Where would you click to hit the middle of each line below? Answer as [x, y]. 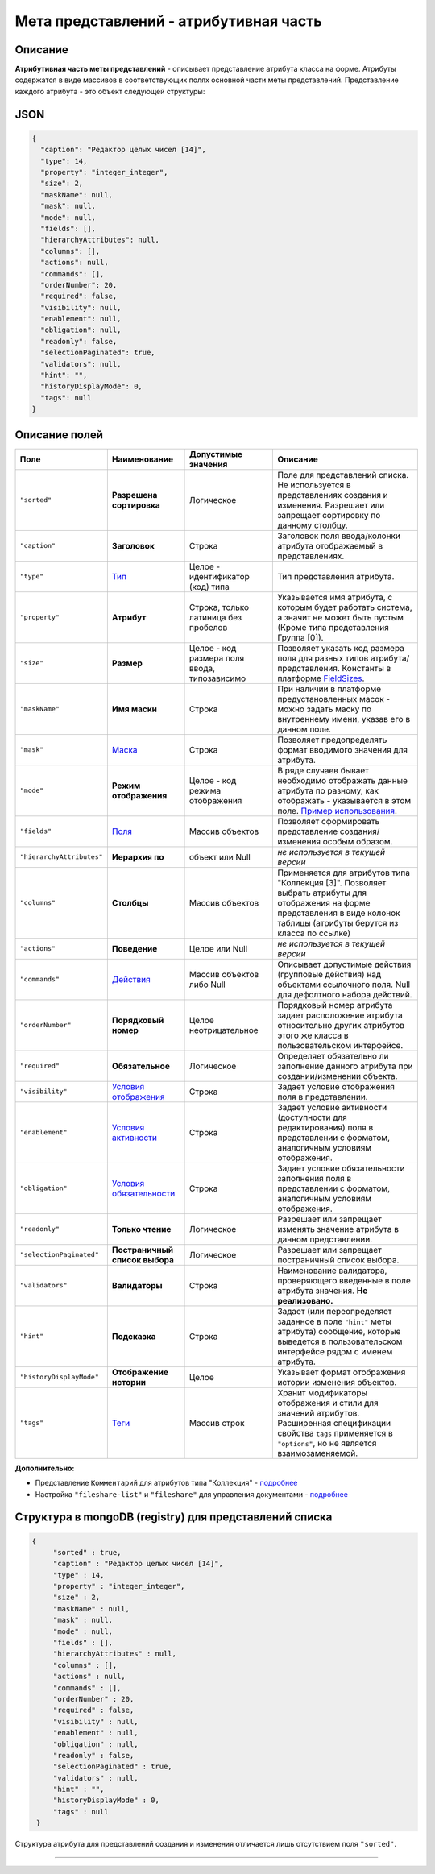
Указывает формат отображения [342, 1372]
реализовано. [305, 1300]
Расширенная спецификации [334, 1423]
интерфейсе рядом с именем [335, 1351]
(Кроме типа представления [333, 627]
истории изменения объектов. [337, 1382]
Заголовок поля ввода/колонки [339, 536]
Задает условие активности [332, 1107]
